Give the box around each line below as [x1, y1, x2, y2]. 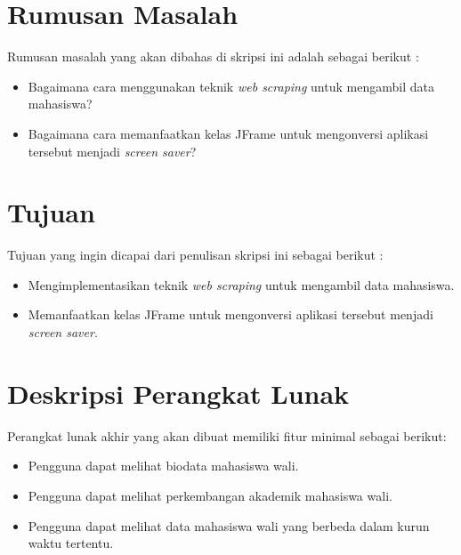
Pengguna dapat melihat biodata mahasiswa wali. [28, 456, 299, 475]
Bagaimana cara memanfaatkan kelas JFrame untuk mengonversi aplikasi [28, 124, 429, 142]
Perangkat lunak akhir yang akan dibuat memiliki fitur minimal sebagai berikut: [7, 426, 447, 445]
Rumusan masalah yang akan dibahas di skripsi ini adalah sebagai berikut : [7, 47, 419, 66]
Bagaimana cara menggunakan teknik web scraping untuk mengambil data [28, 76, 434, 95]
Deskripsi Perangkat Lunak [7, 374, 350, 411]
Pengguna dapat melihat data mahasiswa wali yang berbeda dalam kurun [28, 516, 430, 535]
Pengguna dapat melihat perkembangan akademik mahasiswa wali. [28, 486, 392, 504]
